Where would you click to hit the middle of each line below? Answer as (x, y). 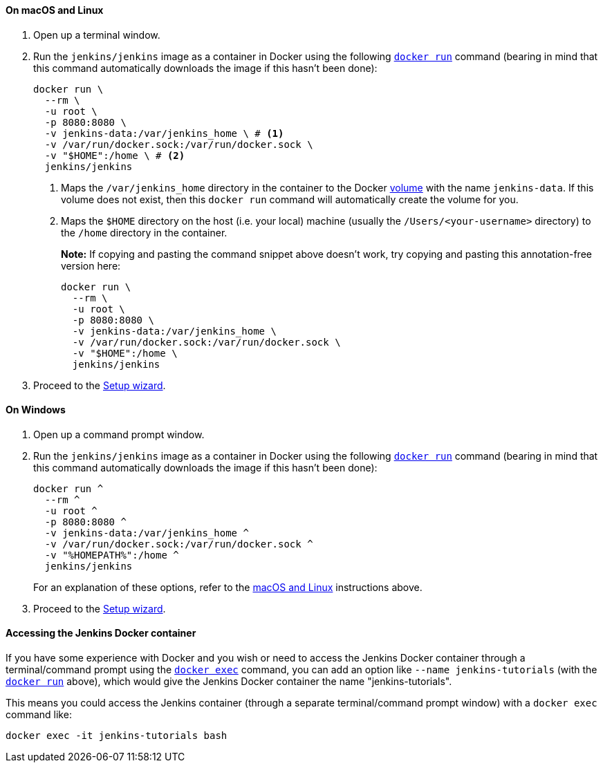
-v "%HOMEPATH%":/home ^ (112, 555)
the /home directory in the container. (144, 232)
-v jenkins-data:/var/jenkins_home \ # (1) (164, 133)
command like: (39, 715)
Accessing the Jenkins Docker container (101, 633)
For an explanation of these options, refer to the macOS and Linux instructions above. (228, 587)
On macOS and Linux (55, 10)
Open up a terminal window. (97, 35)
